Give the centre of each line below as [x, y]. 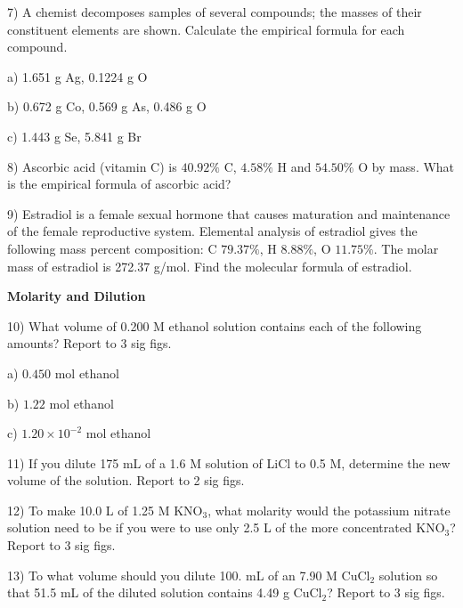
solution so [408, 575]
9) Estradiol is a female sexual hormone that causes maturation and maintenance [229, 213]
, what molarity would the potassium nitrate [329, 510]
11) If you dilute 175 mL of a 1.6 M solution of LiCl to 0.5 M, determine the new [229, 462]
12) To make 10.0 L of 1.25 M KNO [105, 510]
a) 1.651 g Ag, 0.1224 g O [77, 76]
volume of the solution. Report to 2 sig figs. [126, 480]
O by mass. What [406, 166]
